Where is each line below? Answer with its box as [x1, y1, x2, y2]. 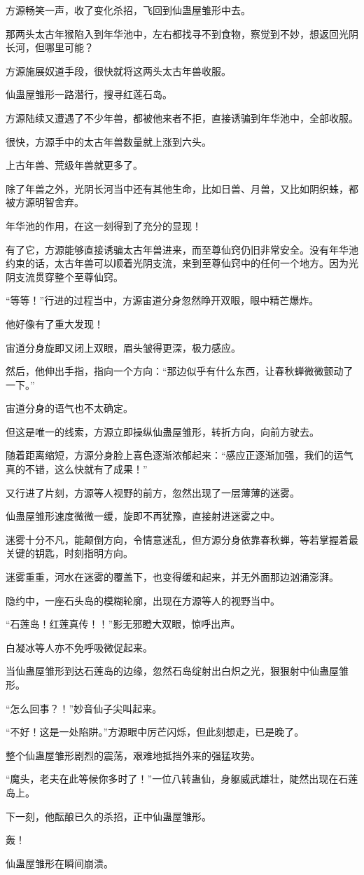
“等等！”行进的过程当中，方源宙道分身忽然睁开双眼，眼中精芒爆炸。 [6, 293, 319, 308]
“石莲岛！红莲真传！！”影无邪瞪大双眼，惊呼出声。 [6, 616, 241, 631]
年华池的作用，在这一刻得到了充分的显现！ [6, 218, 202, 233]
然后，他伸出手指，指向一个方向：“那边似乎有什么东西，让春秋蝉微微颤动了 [6, 364, 353, 378]
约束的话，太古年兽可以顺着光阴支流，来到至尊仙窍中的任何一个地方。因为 [6, 256, 349, 270]
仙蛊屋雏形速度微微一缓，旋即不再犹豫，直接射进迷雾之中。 [6, 509, 280, 523]
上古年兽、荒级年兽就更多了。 [6, 158, 143, 172]
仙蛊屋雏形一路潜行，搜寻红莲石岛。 [6, 87, 172, 102]
